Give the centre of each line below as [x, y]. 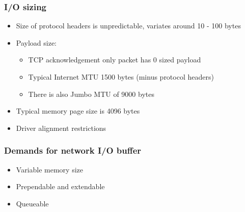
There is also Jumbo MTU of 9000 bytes [91, 94]
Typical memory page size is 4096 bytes [78, 111]
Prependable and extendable [60, 186]
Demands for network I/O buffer [73, 150]
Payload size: [36, 42]
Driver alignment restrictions [61, 128]
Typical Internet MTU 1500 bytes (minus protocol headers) [121, 77]
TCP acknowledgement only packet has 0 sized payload [115, 60]
